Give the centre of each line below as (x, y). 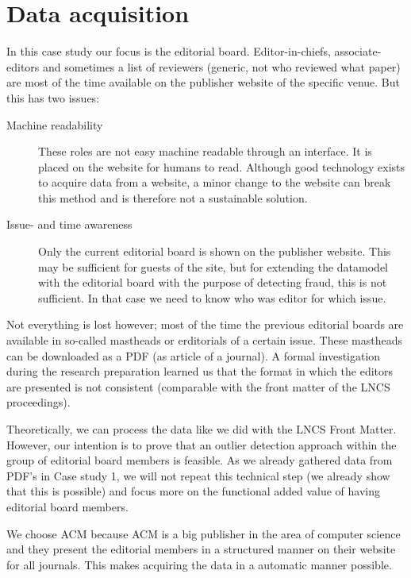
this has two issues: (53, 97)
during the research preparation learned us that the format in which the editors (200, 371)
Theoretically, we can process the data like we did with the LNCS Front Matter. (202, 429)
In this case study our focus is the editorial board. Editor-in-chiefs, (169, 51)
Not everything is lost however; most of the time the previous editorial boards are (205, 324)
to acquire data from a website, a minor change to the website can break (215, 182)
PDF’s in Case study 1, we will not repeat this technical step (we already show (198, 475)
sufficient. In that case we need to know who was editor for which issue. (212, 297)
